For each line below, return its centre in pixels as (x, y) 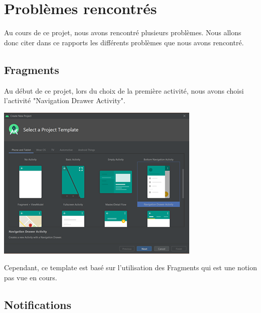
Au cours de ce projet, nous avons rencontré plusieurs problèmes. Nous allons (123, 32)
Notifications (38, 304)
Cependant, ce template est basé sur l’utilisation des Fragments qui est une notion (131, 267)
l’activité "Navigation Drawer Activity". (65, 100)
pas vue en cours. (31, 277)
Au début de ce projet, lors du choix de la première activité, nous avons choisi (124, 90)
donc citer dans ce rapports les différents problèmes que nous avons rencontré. (124, 42)
